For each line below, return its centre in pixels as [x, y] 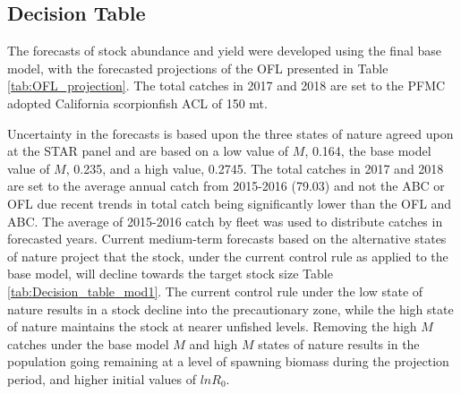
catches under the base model [88, 343]
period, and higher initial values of [102, 378]
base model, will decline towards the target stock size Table [170, 274]
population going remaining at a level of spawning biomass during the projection [228, 361]
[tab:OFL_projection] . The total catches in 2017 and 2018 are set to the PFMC [226, 86]
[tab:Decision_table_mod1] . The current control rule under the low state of [215, 291]
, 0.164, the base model [368, 151]
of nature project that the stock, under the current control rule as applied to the [228, 256]
